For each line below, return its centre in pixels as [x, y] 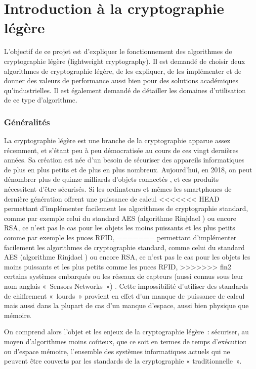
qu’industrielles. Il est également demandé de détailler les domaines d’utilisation [125, 90]
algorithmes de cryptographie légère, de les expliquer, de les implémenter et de [123, 71]
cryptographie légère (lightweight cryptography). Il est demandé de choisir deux [125, 61]
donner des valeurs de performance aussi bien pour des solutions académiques [121, 80]
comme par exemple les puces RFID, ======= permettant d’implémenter [120, 237]
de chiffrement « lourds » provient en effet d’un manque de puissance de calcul [124, 295]
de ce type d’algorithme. [41, 100]
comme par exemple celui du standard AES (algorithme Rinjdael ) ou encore [120, 218]
